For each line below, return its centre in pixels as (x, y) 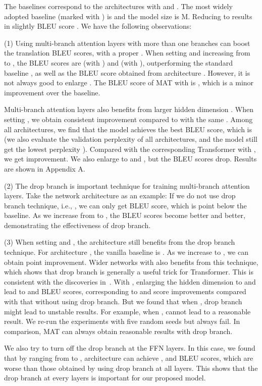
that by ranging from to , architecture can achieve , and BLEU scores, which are (129, 358)
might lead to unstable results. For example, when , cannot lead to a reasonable (127, 311)
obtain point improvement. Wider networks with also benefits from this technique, (131, 262)
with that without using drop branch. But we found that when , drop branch (123, 301)
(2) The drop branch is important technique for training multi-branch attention (127, 185)
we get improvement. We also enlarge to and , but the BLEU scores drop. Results (130, 159)
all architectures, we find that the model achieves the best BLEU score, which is (128, 129)
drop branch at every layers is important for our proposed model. (105, 378)
